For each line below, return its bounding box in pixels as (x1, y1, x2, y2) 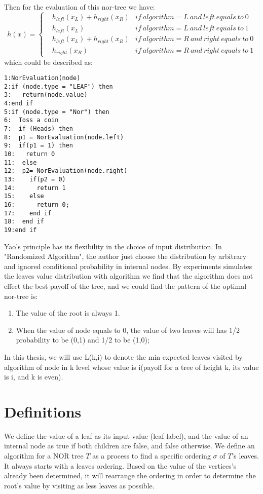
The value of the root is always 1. (16, 308, 120, 318)
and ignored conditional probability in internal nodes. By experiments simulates (4, 260, 252, 271)
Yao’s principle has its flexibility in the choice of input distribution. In (4, 241, 222, 251)
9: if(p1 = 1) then (4, 142, 73, 149)
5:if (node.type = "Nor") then (4, 108, 109, 116)
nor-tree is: (4, 290, 38, 301)
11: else (4, 159, 37, 166)
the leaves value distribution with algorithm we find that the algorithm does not (4, 271, 253, 281)
